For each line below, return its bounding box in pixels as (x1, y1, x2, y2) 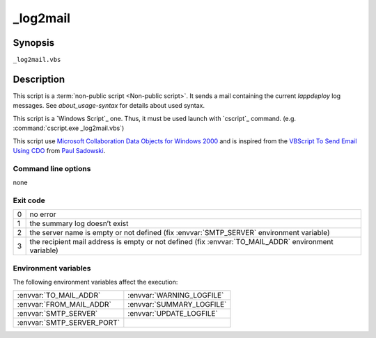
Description (13, 73, 65, 85)
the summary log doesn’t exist (29, 219, 129, 229)
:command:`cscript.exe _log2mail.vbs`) (13, 124, 125, 132)
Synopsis (13, 37, 55, 49)
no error (29, 209, 56, 219)
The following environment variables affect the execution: (13, 277, 178, 286)
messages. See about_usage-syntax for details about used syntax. (13, 102, 205, 110)
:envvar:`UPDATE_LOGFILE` (127, 309, 219, 319)
